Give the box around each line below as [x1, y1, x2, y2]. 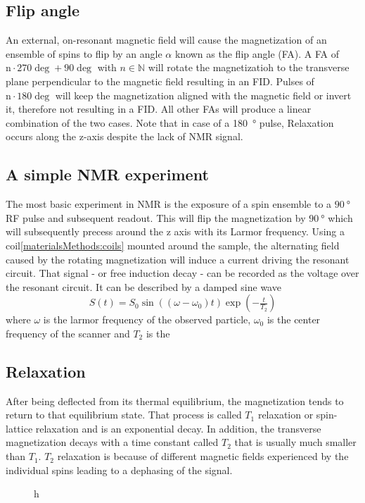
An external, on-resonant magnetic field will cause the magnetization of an [6, 32, 327, 47]
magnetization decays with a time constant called [6, 435, 219, 449]
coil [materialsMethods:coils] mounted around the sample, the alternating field [6, 237, 340, 252]
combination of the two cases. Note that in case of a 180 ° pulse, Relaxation [6, 115, 334, 130]
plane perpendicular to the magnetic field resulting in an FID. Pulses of [6, 73, 314, 88]
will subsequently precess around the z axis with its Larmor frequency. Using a [6, 224, 345, 239]
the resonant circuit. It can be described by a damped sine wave [6, 279, 281, 294]
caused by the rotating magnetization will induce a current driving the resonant [6, 252, 350, 266]
